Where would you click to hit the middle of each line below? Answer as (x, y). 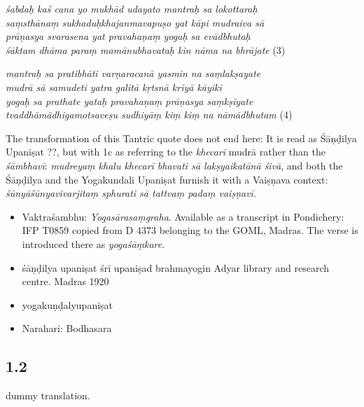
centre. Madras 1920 (65, 281)
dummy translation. (48, 395)
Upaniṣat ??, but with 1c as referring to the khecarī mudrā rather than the (166, 152)
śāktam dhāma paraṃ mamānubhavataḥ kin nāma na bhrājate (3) (146, 49)
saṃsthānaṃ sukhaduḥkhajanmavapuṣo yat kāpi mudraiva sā (135, 22)
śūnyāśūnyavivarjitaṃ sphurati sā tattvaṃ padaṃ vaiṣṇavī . (131, 193)
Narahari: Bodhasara (67, 328)
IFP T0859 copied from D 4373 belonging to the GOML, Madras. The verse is (190, 230)
